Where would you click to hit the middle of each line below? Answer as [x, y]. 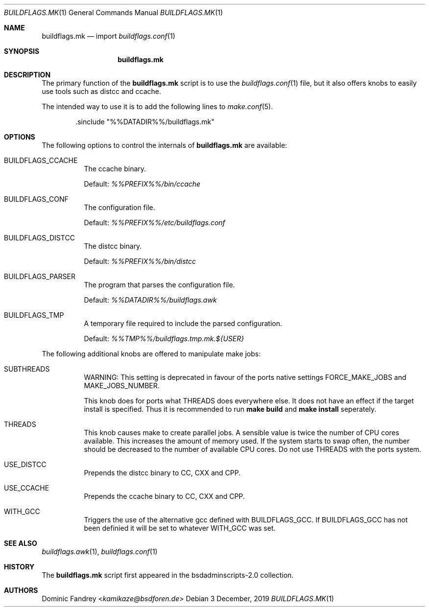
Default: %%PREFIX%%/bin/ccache [142, 184]
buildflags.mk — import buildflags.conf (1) [108, 36]
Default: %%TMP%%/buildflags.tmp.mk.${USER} [164, 339]
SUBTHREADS [27, 369]
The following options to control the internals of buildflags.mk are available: [165, 145]
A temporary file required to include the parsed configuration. [183, 323]
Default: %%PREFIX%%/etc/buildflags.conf [155, 223]
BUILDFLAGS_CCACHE [41, 160]
